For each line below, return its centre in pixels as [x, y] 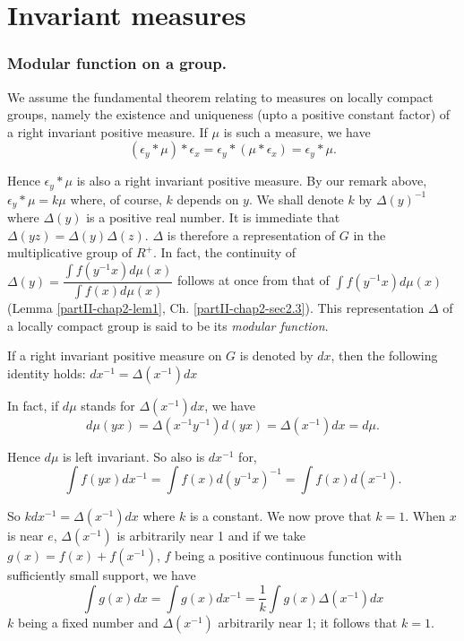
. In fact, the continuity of [225, 252]
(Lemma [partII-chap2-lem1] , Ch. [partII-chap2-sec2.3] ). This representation [216, 307]
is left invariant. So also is [134, 456]
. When [425, 516]
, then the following [384, 355]
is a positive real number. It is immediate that [213, 217]
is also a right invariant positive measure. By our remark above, [252, 181]
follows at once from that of [253, 280]
